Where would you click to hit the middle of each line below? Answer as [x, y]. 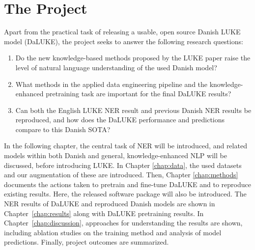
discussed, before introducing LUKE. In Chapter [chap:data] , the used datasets [123, 165]
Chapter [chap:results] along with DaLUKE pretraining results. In [104, 213]
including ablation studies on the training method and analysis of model [113, 232]
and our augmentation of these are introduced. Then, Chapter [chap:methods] [121, 175]
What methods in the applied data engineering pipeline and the [112, 84]
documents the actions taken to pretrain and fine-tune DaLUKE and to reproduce [127, 184]
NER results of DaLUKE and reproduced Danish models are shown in [110, 204]
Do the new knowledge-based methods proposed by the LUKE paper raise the [133, 58]
